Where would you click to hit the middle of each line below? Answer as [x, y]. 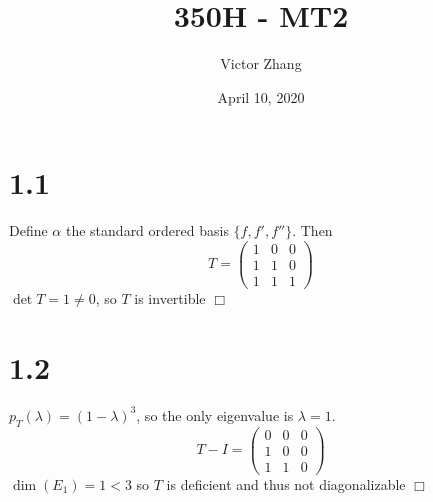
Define [28, 230]
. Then [312, 230]
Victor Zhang [261, 63]
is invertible [170, 298]
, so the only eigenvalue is [215, 414]
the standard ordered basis [147, 230]
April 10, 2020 [261, 96]
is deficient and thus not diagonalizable [286, 483]
